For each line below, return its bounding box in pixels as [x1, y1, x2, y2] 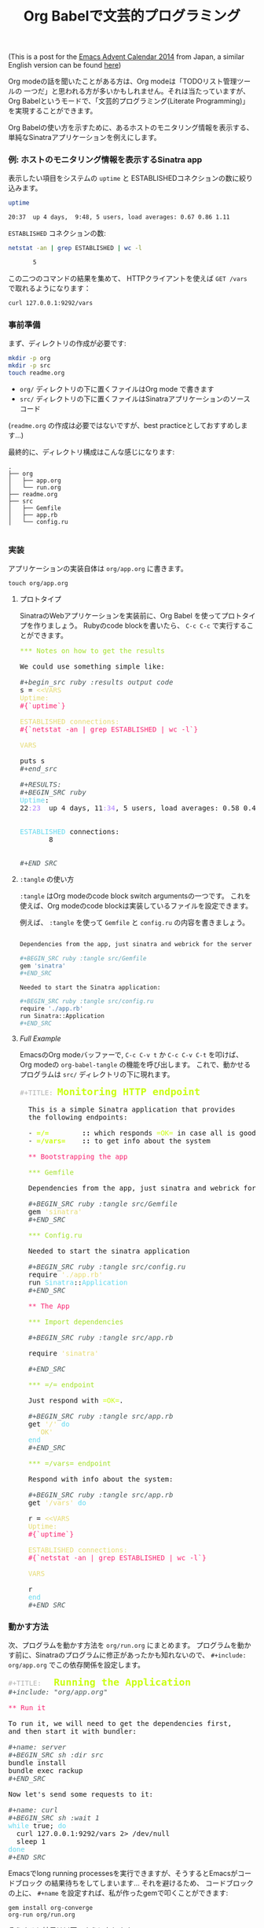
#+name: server [8, 1743, 67, 1752]
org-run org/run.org [8, 1911, 76, 1919]
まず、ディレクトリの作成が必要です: [8, 339, 127, 348]
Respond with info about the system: [27, 1474, 174, 1484]
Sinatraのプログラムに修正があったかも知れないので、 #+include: [35, 1650, 247, 1660]
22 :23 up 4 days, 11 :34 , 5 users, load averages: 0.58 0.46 [19, 804, 261, 813]
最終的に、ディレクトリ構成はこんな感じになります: [8, 447, 175, 456]
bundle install [8, 1759, 67, 1768]
